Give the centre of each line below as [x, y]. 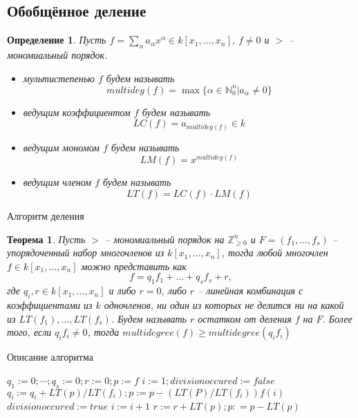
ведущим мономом [62, 147]
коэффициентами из [50, 305]
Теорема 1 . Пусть [46, 239]
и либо [122, 291]
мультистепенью [59, 78]
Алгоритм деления [46, 216]
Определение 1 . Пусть [57, 40]
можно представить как [134, 266]
